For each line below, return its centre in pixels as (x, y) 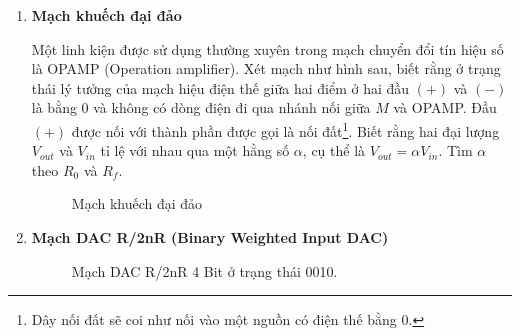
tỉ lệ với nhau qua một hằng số (195, 150)
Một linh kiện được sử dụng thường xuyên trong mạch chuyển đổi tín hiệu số (267, 48)
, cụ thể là (334, 150)
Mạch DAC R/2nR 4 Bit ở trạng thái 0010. (204, 270)
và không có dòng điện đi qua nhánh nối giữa (232, 107)
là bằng (54, 107)
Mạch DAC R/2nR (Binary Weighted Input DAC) (210, 237)
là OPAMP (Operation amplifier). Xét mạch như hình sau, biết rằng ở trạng (266, 68)
